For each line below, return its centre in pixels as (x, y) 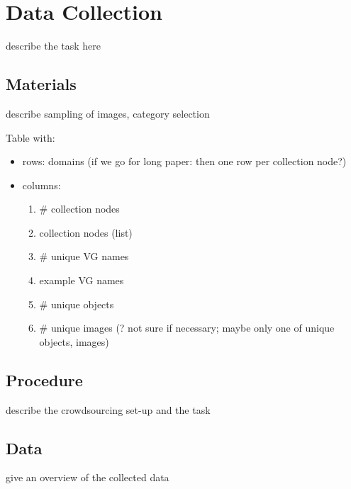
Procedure (44, 380)
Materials (41, 84)
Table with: (30, 137)
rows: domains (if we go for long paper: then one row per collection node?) (184, 161)
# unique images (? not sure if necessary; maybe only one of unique (187, 328)
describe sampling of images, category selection (108, 113)
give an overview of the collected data (88, 477)
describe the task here (53, 46)
